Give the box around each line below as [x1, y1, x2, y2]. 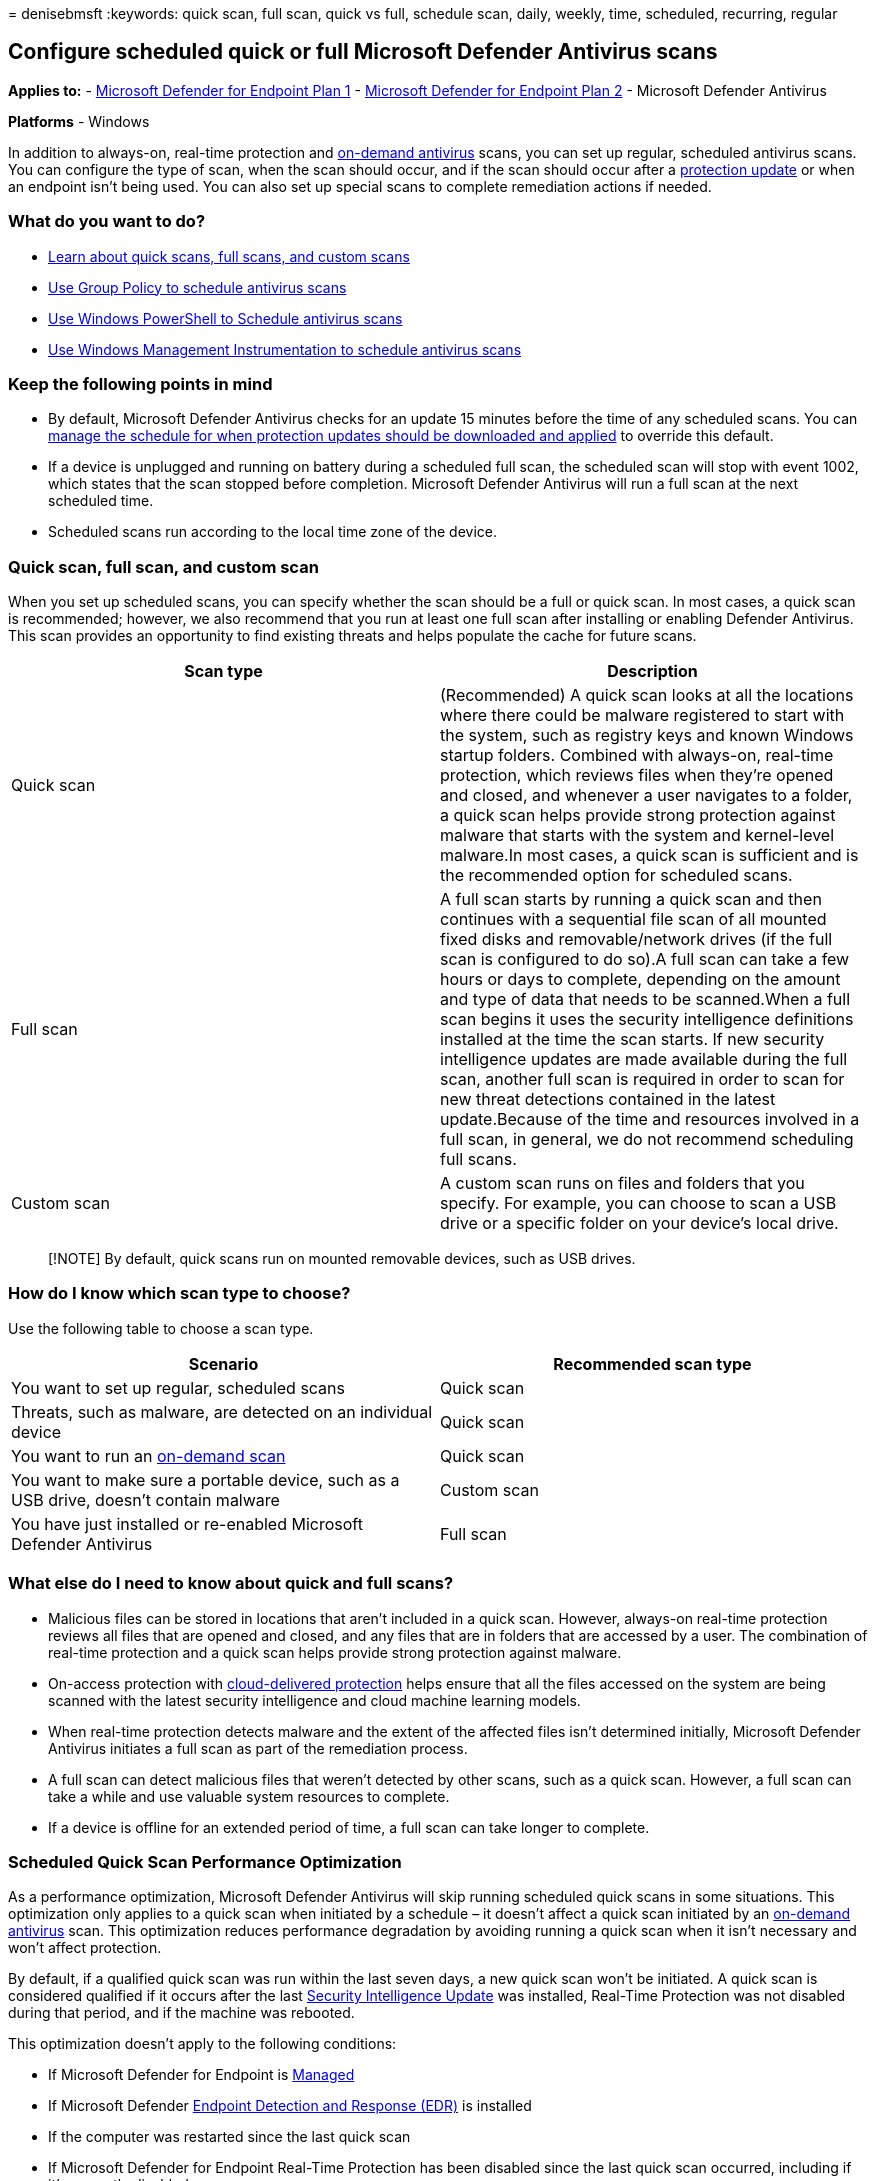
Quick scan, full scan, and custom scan [8, 556, 319, 577]
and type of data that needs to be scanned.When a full [440, 989, 851, 1010]
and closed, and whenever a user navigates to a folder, [440, 785, 853, 806]
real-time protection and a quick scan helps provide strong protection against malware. [48, 1643, 622, 1661]
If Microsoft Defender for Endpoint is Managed [48, 2066, 355, 2084]
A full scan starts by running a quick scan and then [440, 889, 822, 910]
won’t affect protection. [8, 1939, 162, 1957]
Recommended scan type [553, 1353, 752, 1374]
